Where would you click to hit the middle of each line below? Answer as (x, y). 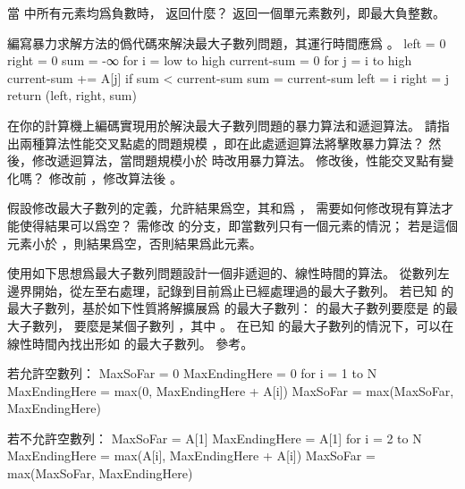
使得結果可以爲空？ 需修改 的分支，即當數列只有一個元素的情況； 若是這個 (238, 225)
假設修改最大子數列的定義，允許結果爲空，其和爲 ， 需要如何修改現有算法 (224, 208)
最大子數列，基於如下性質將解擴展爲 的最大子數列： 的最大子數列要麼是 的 (226, 308)
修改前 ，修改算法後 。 (115, 177)
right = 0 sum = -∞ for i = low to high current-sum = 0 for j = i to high (210, 60)
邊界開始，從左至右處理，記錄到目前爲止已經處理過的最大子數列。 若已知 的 (231, 290)
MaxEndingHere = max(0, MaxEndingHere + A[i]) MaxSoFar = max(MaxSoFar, (231, 390)
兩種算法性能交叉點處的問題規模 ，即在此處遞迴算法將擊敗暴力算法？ (222, 143)
